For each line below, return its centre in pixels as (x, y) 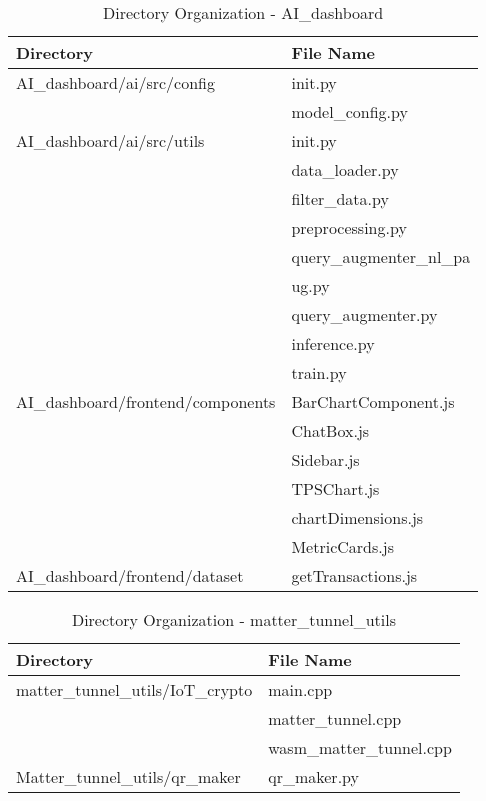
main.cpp (300, 689)
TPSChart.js (335, 488)
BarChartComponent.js (373, 401)
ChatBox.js (330, 430)
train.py (319, 372)
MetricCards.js (342, 546)
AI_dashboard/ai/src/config (115, 82)
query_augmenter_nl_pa (381, 256)
